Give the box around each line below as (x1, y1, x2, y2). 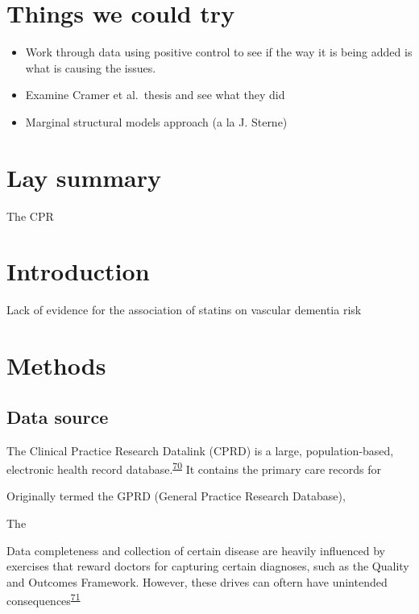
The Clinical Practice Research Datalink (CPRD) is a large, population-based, (6, 442, 394, 458)
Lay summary (6, 160, 162, 193)
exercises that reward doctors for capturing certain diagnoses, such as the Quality (6, 558, 409, 575)
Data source (6, 404, 109, 429)
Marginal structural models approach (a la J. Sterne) (25, 113, 288, 130)
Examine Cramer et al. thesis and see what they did (25, 86, 285, 103)
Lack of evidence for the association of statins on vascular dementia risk (6, 301, 362, 318)
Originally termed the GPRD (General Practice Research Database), (6, 487, 346, 504)
